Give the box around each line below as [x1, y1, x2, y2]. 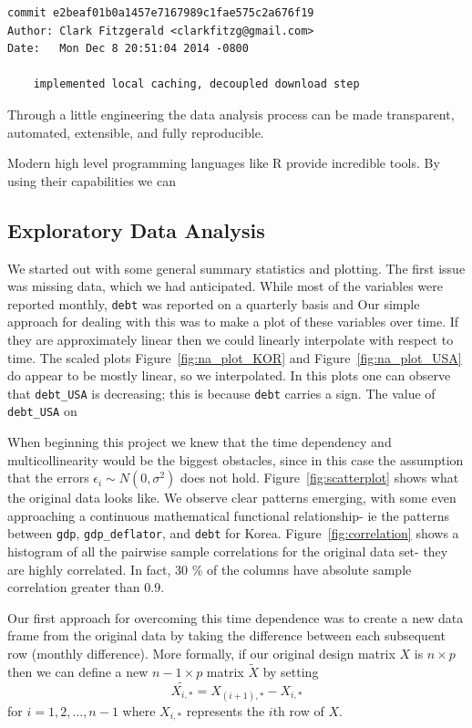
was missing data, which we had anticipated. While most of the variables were [7, 276, 443, 296]
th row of [272, 701, 324, 720]
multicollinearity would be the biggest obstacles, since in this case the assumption [7, 450, 464, 469]
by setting [262, 661, 319, 681]
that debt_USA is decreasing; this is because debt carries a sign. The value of [7, 383, 436, 402]
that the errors [7, 468, 89, 487]
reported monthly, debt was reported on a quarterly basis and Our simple [7, 294, 420, 313]
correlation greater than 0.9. [7, 577, 165, 597]
